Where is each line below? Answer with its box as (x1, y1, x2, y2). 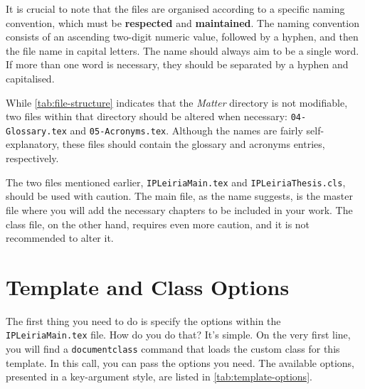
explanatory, (6, 137, 60, 151)
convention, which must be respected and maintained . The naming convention (6, 15, 359, 30)
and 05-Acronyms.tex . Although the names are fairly (70, 122, 303, 137)
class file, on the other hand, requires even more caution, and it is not (6, 216, 310, 231)
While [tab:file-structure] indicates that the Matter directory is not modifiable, (6, 95, 348, 110)
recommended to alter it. (6, 230, 114, 245)
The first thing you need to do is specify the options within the (6, 313, 281, 328)
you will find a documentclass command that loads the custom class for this (6, 341, 340, 356)
